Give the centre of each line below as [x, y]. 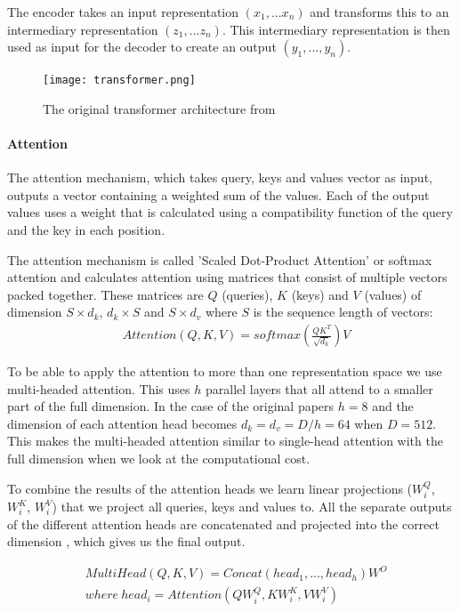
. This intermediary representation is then [336, 29]
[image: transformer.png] [119, 81]
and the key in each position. [86, 230]
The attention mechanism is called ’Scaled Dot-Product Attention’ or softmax [220, 259]
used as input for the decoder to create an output [142, 47]
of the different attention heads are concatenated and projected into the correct [223, 523]
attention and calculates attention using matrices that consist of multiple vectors [227, 277]
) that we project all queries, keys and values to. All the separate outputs [252, 506]
